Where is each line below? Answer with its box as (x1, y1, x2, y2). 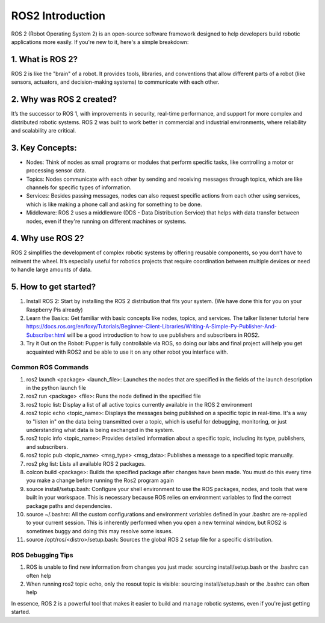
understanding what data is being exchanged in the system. (26, 426, 175, 433)
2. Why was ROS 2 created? (11, 94, 117, 105)
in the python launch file (26, 384, 87, 392)
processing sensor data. (26, 167, 87, 174)
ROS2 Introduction (11, 9, 106, 22)
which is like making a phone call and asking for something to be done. (26, 201, 202, 208)
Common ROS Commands (11, 363, 89, 372)
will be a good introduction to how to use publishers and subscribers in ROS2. (66, 331, 260, 339)
